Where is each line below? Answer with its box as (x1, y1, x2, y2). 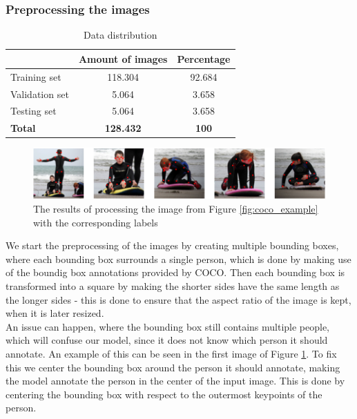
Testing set (10, 104, 57, 118)
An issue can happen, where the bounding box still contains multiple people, (6, 319, 329, 333)
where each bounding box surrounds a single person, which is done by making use (6, 251, 351, 266)
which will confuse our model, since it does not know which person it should (6, 333, 328, 347)
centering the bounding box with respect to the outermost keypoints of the (6, 387, 322, 401)
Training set (10, 69, 61, 84)
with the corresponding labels (33, 215, 158, 229)
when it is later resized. (6, 306, 104, 320)
